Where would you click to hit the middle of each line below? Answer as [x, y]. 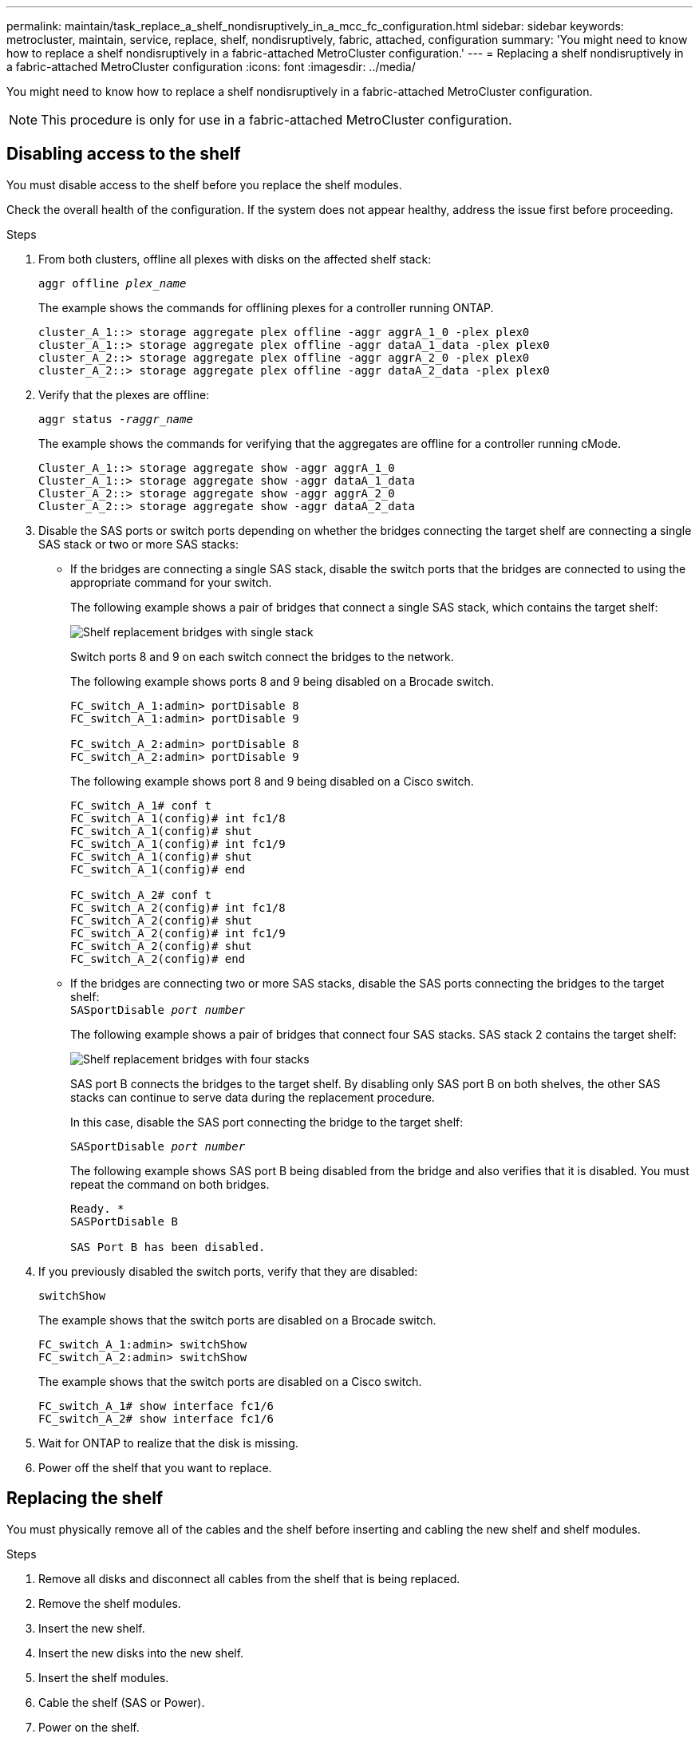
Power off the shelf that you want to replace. [155, 1467]
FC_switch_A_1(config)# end [158, 869]
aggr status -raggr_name [116, 419]
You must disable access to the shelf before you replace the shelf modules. [204, 184]
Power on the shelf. [89, 1727]
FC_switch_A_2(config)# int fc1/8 [178, 907]
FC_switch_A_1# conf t [141, 805]
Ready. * [97, 1208]
